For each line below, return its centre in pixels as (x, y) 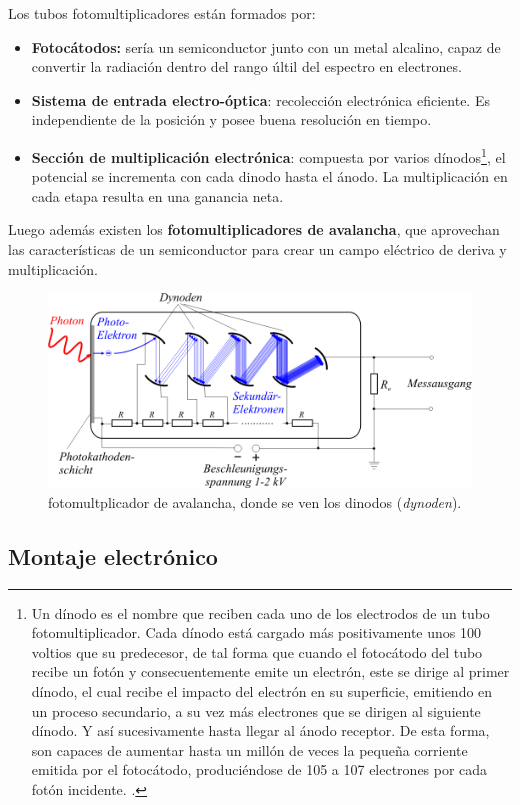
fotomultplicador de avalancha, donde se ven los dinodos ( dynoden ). (255, 501)
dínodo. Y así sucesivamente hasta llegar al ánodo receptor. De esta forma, (260, 730)
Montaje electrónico (113, 555)
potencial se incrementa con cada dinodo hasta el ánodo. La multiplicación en (269, 176)
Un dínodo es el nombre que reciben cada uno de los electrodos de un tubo (260, 612)
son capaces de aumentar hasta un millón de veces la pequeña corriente (249, 749)
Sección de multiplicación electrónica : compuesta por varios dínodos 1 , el (268, 155)
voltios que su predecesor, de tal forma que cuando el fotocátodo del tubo (257, 651)
